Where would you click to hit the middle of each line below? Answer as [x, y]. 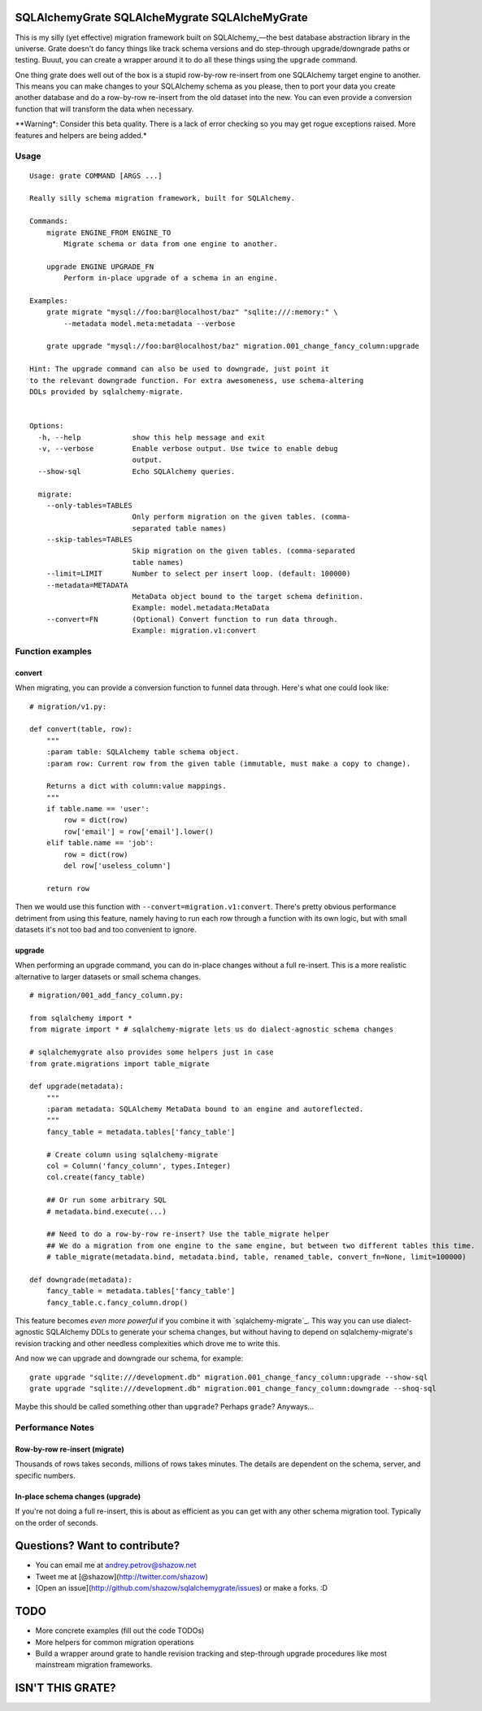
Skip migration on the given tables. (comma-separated [243, 551]
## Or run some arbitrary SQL [106, 1200]
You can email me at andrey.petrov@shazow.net [116, 1566]
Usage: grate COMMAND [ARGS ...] [96, 176]
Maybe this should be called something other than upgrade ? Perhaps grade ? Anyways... [165, 1407]
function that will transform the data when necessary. [104, 109]
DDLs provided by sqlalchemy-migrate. [107, 392]
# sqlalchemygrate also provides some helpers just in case [152, 1052]
